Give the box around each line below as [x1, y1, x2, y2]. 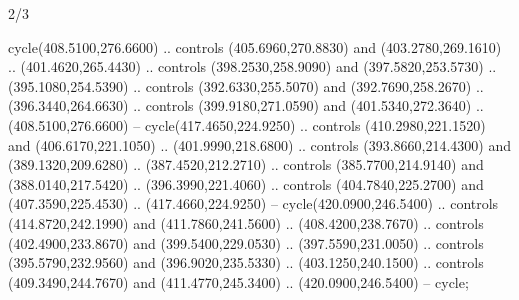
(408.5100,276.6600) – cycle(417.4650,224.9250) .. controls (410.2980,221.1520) [8, 114, 486, 135]
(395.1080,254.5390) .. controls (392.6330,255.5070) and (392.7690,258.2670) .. [8, 75, 484, 96]
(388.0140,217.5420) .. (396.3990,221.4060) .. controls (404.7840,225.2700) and [8, 173, 484, 194]
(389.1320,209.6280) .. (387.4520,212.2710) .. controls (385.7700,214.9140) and [8, 154, 484, 175]
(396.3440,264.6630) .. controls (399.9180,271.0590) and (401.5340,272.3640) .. [8, 95, 484, 116]
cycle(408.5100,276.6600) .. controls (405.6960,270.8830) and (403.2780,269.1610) [8, 36, 502, 57]
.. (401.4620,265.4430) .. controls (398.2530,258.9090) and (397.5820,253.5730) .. [8, 56, 497, 77]
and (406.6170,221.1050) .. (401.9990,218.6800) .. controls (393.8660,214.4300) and [8, 134, 511, 155]
